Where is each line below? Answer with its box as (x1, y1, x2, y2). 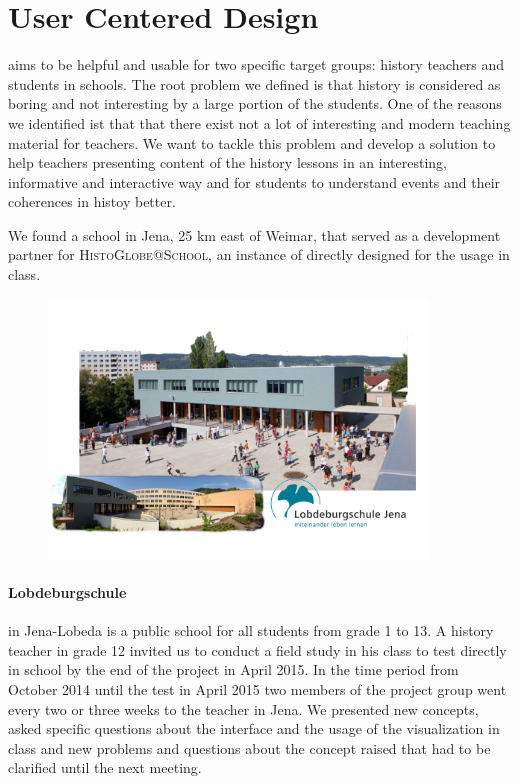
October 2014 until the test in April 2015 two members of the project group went (8, 678, 507, 699)
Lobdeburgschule (8, 581, 127, 602)
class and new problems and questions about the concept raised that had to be (8, 737, 491, 758)
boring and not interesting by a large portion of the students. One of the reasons (8, 93, 502, 114)
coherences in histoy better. (8, 191, 176, 212)
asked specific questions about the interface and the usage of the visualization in (8, 718, 500, 739)
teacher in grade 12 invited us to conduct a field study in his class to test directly (8, 639, 507, 660)
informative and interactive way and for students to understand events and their (8, 171, 501, 192)
